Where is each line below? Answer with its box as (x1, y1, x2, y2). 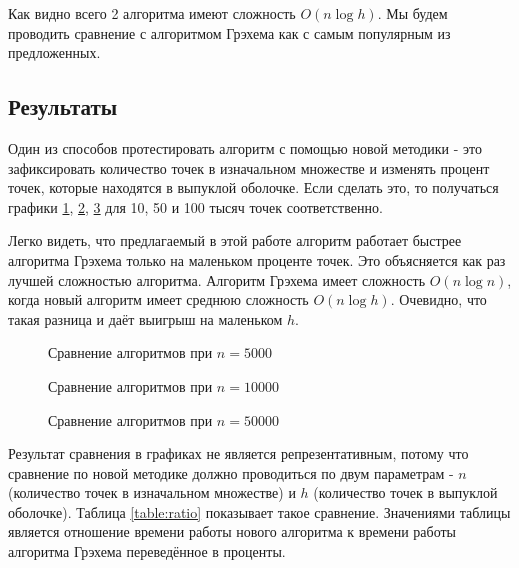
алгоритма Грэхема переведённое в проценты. (8, 541, 286, 562)
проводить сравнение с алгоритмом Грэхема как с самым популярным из (8, 22, 451, 43)
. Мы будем (377, 3, 448, 23)
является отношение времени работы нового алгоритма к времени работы (8, 521, 456, 542)
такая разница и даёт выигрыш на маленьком (8, 308, 283, 329)
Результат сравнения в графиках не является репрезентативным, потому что (8, 443, 469, 464)
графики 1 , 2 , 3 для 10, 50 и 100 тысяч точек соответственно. (8, 196, 383, 217)
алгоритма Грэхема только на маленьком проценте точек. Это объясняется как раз (8, 249, 506, 270)
